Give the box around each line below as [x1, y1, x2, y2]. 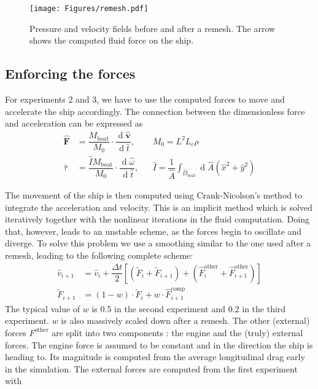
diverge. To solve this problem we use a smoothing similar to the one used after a [5, 237, 311, 250]
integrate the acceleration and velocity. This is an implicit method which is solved [5, 200, 312, 213]
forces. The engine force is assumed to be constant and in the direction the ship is [5, 338, 313, 351]
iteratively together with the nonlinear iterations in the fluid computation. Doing [5, 213, 309, 226]
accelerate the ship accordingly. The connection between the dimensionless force [5, 104, 305, 117]
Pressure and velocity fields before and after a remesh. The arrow [29, 22, 276, 34]
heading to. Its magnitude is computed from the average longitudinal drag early [5, 350, 305, 363]
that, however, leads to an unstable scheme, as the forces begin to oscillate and [5, 224, 302, 237]
